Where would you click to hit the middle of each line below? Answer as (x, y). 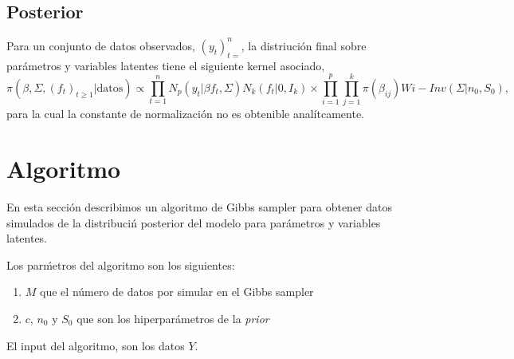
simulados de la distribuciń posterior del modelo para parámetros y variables (194, 222)
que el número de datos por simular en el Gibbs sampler (177, 292)
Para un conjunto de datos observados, (101, 45)
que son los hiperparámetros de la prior (173, 318)
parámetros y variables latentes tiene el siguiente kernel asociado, (166, 65)
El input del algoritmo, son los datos (96, 345)
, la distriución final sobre (304, 45)
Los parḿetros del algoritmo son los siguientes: (121, 264)
